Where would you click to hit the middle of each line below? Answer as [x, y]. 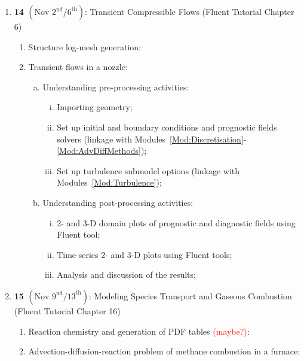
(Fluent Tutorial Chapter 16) [67, 310]
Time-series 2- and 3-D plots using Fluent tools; [145, 254]
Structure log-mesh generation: [85, 46]
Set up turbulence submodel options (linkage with [148, 170]
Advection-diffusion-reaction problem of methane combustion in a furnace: [164, 351]
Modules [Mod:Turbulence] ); [109, 182]
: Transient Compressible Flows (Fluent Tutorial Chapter [190, 11]
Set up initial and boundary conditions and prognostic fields [167, 127]
